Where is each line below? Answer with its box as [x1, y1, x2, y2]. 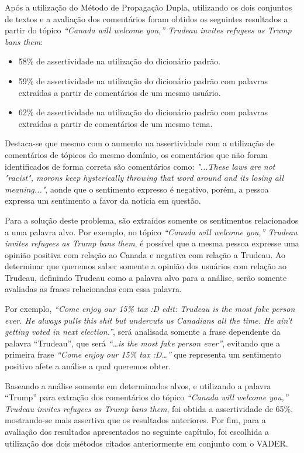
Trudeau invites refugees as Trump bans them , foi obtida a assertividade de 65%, [5, 402, 293, 414]
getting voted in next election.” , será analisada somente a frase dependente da [5, 325, 281, 338]
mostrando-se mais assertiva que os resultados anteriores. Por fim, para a [5, 414, 266, 426]
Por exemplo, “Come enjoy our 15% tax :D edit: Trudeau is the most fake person [5, 303, 295, 315]
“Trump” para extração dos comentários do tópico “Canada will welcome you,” [5, 391, 288, 403]
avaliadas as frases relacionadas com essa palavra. [5, 283, 182, 295]
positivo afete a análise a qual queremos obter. [5, 360, 171, 372]
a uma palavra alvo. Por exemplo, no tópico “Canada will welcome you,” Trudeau [5, 225, 298, 238]
